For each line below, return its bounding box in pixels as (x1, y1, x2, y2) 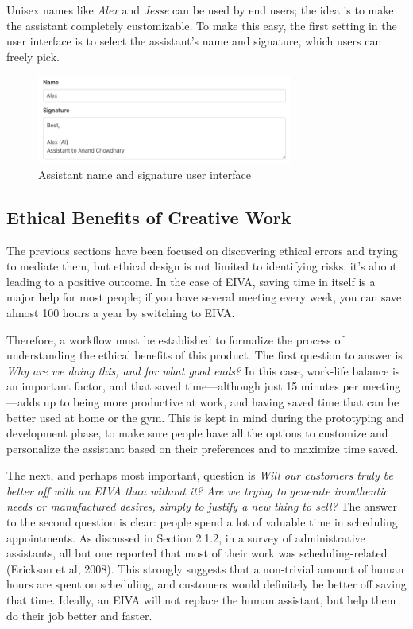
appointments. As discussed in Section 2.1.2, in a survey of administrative (6, 529, 365, 546)
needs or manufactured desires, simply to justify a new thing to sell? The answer (6, 498, 397, 514)
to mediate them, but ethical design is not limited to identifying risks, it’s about (6, 258, 397, 274)
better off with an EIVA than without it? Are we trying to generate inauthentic (6, 482, 388, 499)
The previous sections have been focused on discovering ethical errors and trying (6, 242, 398, 258)
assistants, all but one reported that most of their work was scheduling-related (6, 545, 388, 561)
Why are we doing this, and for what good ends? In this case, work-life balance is (6, 362, 400, 379)
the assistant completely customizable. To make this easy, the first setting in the (6, 17, 397, 33)
